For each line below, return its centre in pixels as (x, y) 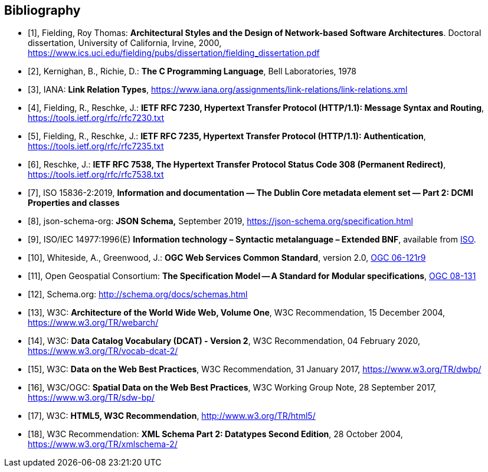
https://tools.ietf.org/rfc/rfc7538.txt (96, 175)
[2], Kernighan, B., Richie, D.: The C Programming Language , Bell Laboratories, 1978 (192, 71)
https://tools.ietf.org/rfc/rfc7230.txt (96, 118)
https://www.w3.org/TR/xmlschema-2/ (103, 444)
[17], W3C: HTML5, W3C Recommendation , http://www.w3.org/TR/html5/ (172, 416)
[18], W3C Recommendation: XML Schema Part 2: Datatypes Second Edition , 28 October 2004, (215, 434)
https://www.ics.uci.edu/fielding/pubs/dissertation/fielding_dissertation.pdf (174, 53)
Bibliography (42, 10)
